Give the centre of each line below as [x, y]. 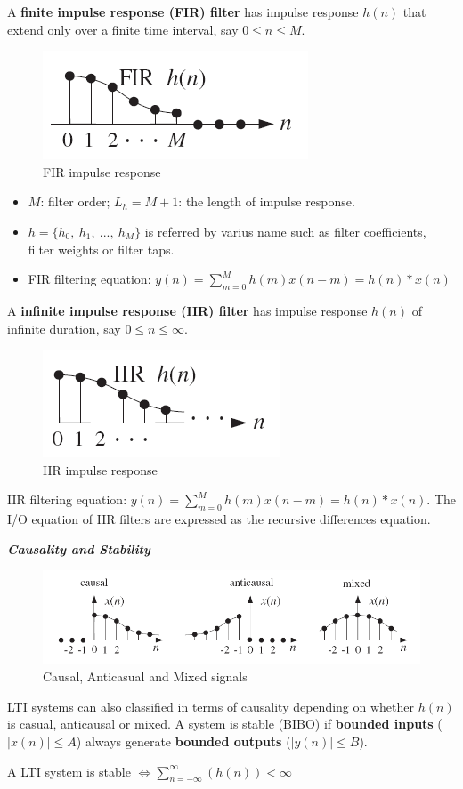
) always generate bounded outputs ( [183, 741]
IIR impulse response [100, 469]
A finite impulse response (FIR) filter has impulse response [183, 12]
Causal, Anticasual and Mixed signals [145, 676]
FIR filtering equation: [89, 279]
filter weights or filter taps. [101, 249]
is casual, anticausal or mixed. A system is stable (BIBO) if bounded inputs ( [225, 724]
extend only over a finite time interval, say [123, 29]
